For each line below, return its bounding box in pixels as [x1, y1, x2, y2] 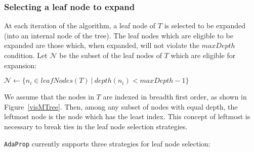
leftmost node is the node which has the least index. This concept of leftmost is [4, 111, 250, 122]
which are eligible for [171, 50, 236, 60]
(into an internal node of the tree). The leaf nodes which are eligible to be [4, 30, 233, 40]
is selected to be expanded [164, 20, 246, 31]
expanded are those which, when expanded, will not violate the [4, 40, 199, 50]
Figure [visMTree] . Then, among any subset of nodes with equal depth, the [4, 101, 238, 112]
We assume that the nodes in [4, 91, 94, 102]
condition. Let [4, 50, 48, 60]
